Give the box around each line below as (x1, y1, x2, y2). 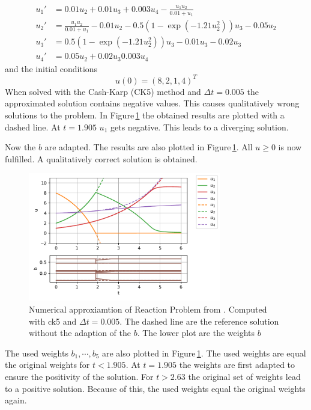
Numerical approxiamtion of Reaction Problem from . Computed (29, 303, 267, 316)
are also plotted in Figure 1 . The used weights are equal (101, 346, 306, 359)
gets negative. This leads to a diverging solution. (110, 120, 289, 133)
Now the (5, 141, 36, 153)
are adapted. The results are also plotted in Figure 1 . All (44, 141, 253, 153)
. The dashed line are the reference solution (119, 314, 279, 327)
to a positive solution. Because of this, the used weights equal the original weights (5, 382, 306, 394)
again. (5, 394, 27, 406)
